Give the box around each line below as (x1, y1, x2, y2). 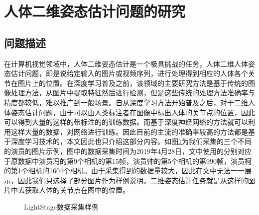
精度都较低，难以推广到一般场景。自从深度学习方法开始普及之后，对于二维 (4, 97, 248, 107)
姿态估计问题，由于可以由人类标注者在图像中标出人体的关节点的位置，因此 (10, 107, 255, 117)
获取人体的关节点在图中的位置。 (24, 185, 129, 195)
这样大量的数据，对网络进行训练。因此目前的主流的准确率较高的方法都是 (10, 126, 248, 137)
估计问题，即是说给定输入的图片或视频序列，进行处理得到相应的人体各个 (10, 68, 248, 78)
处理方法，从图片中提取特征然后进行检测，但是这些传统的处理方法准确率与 (10, 87, 255, 98)
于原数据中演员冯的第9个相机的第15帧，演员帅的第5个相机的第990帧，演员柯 (4, 155, 252, 166)
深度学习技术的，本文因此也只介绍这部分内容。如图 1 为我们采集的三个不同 (10, 136, 252, 146)
